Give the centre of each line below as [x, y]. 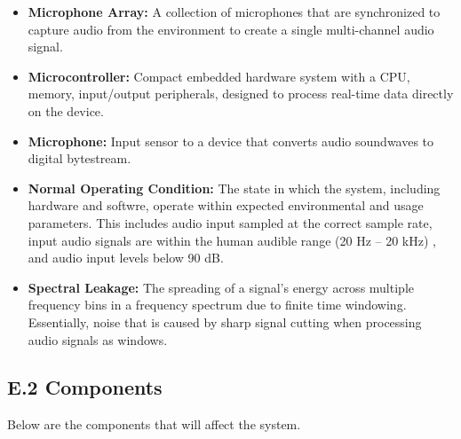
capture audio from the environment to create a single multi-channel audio [231, 29]
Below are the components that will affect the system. [154, 424]
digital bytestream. [79, 158]
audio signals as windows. [98, 339]
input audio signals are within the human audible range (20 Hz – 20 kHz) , [232, 240]
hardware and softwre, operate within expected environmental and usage [226, 205]
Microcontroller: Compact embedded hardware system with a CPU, [219, 76]
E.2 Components [85, 387]
